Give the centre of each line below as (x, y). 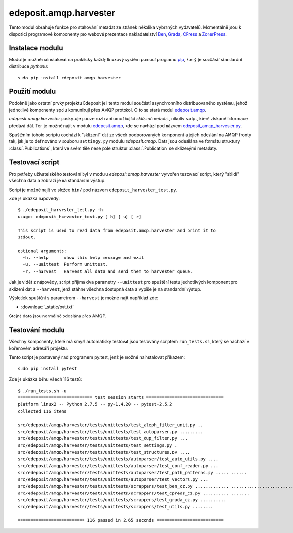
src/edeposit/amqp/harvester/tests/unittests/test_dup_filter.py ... (103, 438)
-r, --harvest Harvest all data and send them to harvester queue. (108, 271)
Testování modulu (37, 330)
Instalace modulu (36, 48)
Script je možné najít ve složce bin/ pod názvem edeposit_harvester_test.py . (93, 190)
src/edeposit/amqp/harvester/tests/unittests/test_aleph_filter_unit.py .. (110, 425)
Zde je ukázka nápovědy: (34, 198)
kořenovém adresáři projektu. (39, 348)
